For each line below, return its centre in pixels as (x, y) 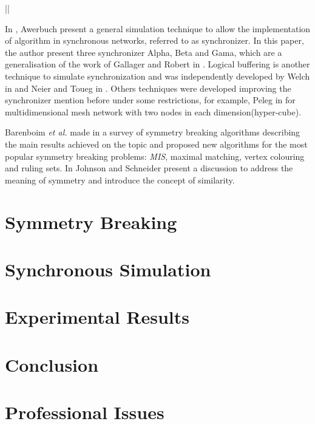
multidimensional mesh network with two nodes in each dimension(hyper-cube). (153, 111)
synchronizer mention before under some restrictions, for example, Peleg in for (150, 100)
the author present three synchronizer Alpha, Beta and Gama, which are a (144, 52)
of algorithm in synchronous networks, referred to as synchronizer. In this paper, (154, 40)
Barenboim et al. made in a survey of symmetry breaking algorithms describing (153, 132)
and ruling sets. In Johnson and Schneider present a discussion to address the (149, 168)
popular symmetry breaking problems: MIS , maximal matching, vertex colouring (155, 156)
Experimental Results (97, 317)
